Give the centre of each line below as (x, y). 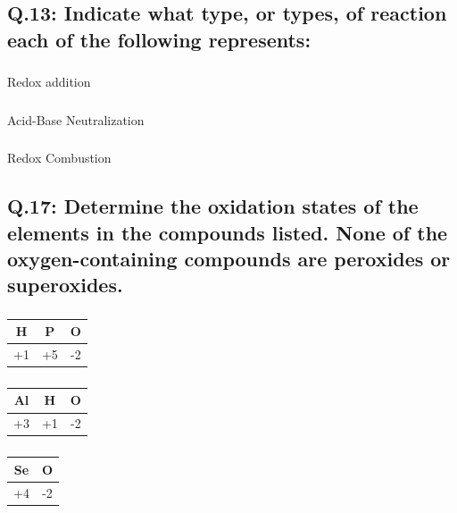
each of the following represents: (159, 39)
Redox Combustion (59, 158)
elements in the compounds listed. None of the (228, 232)
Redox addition (49, 82)
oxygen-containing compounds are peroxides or (229, 258)
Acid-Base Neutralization (76, 119)
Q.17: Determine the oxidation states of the (213, 206)
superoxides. (65, 285)
